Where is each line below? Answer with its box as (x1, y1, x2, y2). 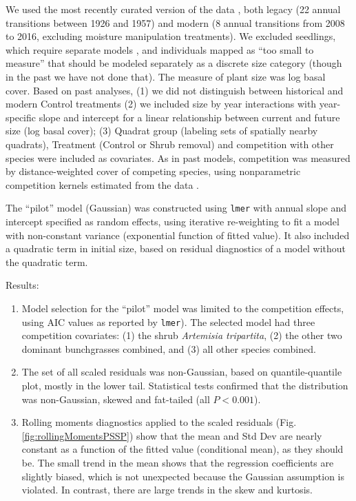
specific (6, 110, 36, 124)
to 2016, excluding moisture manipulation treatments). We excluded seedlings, (6, 29, 336, 43)
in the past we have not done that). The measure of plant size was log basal (6, 69, 326, 83)
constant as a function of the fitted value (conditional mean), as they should (21, 442, 344, 456)
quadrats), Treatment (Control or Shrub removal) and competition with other (6, 136, 334, 151)
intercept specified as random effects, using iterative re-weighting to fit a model (6, 214, 339, 228)
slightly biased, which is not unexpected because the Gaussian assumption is (21, 469, 345, 483)
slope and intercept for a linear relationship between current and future (39, 110, 340, 124)
